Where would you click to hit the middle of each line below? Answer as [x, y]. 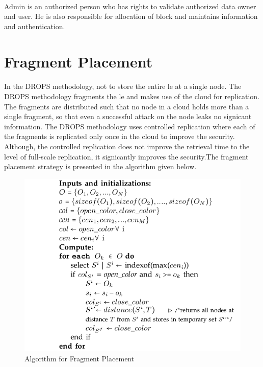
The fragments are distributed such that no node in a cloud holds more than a [127, 106]
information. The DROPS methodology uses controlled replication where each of [130, 126]
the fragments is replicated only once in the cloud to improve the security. [120, 136]
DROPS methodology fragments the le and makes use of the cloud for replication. [132, 96]
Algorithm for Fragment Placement [80, 358]
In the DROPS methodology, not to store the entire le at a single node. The [123, 86]
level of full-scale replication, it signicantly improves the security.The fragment [126, 156]
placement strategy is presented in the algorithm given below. [100, 166]
